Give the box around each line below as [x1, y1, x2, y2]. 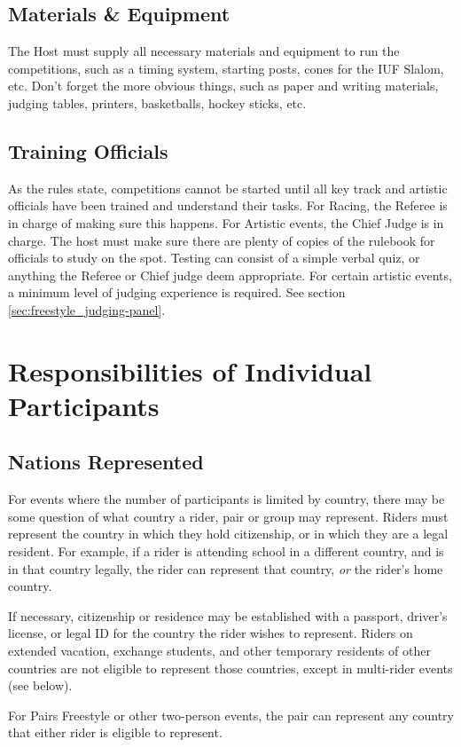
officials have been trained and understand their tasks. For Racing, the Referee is [8, 196, 448, 215]
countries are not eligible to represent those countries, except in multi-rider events [8, 658, 453, 677]
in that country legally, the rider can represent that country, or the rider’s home [8, 559, 443, 578]
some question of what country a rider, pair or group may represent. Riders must [8, 507, 449, 525]
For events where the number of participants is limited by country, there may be [8, 490, 445, 508]
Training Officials [8, 137, 168, 164]
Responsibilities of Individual [8, 352, 372, 389]
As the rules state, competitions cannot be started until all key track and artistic [8, 178, 448, 197]
